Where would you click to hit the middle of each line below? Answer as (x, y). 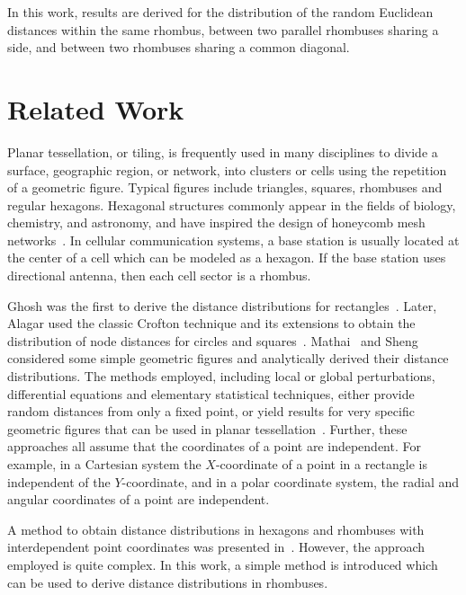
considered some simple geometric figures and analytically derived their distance (228, 358)
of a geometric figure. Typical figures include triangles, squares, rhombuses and (225, 187)
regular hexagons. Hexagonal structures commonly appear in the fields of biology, (232, 204)
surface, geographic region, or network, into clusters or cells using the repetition (227, 169)
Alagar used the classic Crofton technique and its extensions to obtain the (211, 323)
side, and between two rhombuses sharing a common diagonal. (179, 47)
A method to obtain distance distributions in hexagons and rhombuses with (216, 529)
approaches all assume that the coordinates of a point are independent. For (214, 446)
